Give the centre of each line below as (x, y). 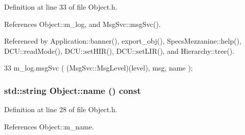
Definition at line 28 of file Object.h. (61, 109)
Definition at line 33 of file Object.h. (61, 7)
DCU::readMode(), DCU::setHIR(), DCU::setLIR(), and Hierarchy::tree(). (119, 50)
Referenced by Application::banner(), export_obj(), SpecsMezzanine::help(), (123, 41)
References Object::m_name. (49, 126)
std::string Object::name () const (73, 90)
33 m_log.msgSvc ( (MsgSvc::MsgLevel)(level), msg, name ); (99, 68)
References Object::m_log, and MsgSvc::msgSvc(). (83, 24)
